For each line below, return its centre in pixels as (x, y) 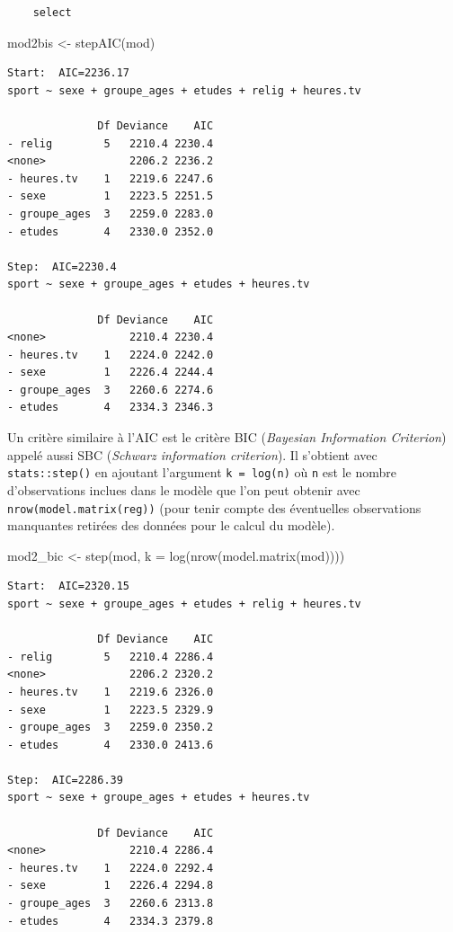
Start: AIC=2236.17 (69, 73)
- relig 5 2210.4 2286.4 (111, 657)
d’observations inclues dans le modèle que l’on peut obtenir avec (184, 489)
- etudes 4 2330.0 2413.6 (111, 745)
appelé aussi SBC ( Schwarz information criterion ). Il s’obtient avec (192, 454)
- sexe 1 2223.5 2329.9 (111, 710)
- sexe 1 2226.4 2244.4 (111, 373)
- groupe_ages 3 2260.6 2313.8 (111, 904)
